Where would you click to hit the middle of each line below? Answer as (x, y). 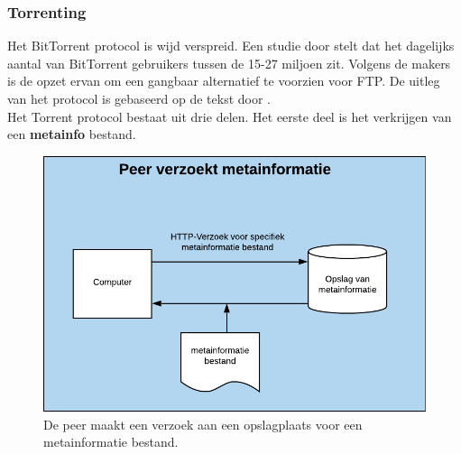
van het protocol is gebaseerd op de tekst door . (139, 98)
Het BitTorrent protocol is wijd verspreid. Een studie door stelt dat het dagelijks (231, 46)
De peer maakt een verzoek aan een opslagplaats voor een (203, 424)
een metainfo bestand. (72, 134)
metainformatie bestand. (111, 442)
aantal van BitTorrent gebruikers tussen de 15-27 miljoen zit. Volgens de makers (229, 63)
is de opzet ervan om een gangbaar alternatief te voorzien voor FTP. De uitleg (224, 81)
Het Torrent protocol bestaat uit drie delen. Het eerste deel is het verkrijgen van (230, 116)
